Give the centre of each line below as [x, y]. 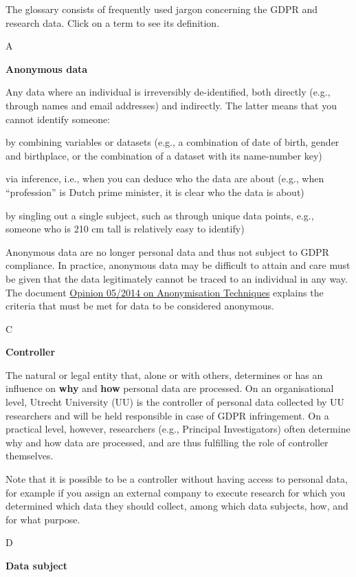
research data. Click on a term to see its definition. [113, 22]
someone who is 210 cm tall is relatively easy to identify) [125, 229]
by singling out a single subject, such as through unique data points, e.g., [160, 215]
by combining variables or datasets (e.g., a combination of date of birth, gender [173, 142]
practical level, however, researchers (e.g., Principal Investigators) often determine [178, 429]
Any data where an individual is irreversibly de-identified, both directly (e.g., [168, 92]
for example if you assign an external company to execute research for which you [176, 492]
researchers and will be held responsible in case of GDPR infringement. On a [167, 415]
